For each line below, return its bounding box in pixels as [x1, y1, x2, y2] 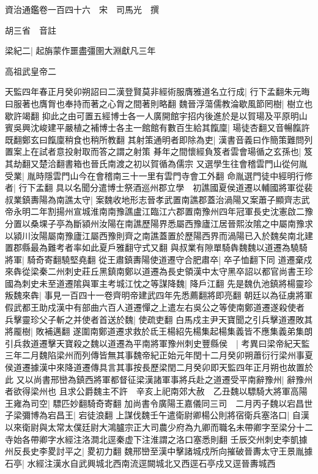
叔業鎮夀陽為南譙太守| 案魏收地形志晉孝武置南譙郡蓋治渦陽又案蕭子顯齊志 [5, 193, 301, 206]
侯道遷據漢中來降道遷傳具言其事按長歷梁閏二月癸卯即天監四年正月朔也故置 [5, 361, 305, 374]
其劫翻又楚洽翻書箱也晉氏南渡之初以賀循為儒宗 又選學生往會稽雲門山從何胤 [5, 157, 308, 169]
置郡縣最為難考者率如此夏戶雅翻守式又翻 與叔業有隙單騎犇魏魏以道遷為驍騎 [5, 241, 308, 254]
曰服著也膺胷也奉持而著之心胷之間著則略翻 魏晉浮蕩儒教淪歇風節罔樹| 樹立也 [5, 97, 313, 109]
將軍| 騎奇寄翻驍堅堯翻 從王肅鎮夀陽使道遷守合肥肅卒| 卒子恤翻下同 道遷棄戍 [5, 253, 312, 265]
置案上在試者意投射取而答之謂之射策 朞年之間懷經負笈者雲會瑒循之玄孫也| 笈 [5, 145, 313, 158]
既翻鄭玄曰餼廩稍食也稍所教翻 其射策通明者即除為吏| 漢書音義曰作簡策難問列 [5, 133, 313, 146]
